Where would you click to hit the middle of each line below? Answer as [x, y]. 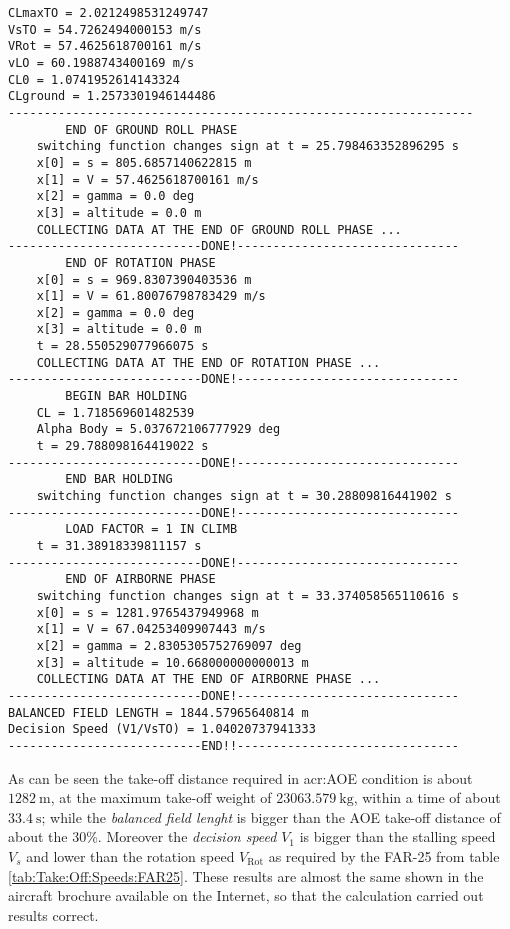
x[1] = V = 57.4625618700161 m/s [147, 179]
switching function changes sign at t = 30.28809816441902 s [244, 496]
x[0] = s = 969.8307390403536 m [144, 279]
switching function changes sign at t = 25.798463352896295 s [248, 146]
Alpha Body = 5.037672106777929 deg [158, 429]
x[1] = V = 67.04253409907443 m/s [151, 629]
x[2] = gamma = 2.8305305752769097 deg [169, 645]
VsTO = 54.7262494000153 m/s [105, 29]
